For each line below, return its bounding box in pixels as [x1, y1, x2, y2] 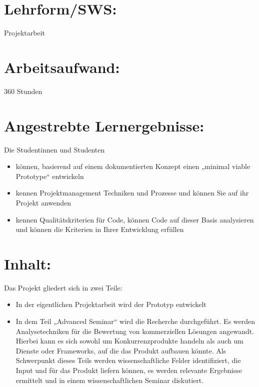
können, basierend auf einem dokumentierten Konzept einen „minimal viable [15, 161, 250, 171]
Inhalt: [4, 253, 51, 273]
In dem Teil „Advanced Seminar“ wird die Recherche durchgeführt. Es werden [15, 316, 255, 326]
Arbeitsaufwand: [4, 56, 120, 77]
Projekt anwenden [15, 197, 71, 207]
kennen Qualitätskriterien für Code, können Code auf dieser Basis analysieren [15, 214, 254, 224]
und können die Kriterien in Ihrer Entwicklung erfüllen [15, 224, 184, 234]
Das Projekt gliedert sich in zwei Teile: [4, 282, 122, 292]
